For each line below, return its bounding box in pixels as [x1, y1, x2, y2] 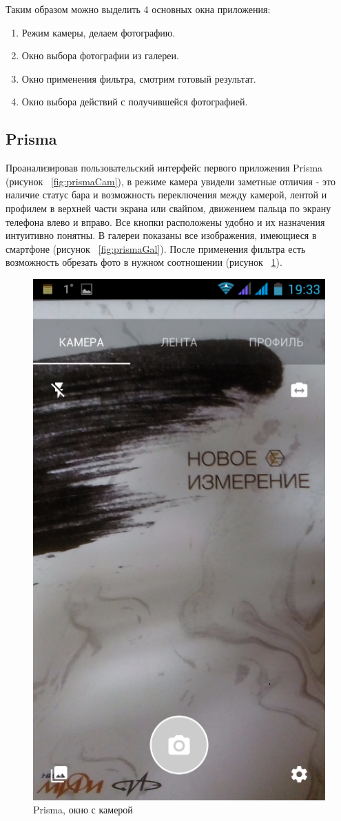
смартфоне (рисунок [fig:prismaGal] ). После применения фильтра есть [6, 241, 306, 256]
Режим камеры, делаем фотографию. [21, 25, 176, 39]
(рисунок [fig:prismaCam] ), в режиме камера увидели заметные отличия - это [6, 174, 335, 188]
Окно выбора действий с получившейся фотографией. [21, 94, 248, 109]
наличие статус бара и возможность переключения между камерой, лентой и [6, 187, 327, 202]
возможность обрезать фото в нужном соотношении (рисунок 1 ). [6, 255, 282, 269]
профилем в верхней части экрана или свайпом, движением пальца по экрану [6, 200, 331, 215]
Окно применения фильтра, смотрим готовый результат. [21, 71, 256, 85]
